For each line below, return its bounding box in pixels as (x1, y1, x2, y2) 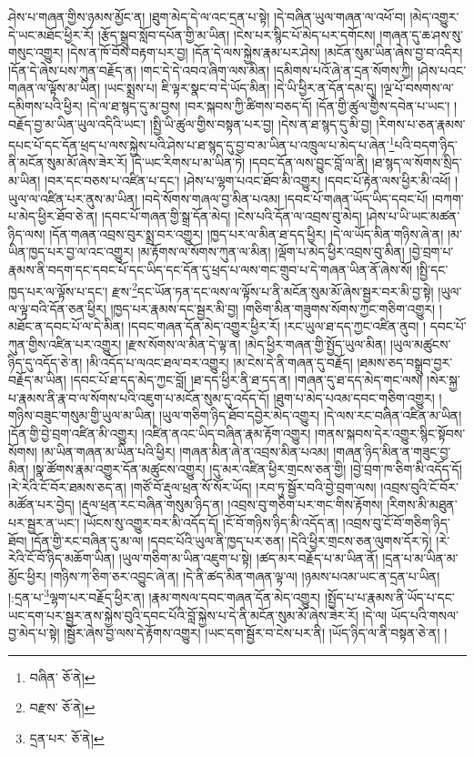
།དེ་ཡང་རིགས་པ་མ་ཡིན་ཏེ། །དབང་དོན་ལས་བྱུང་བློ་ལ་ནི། (131, 153, 368, 172)
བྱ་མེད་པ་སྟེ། (8, 623, 60, 642)
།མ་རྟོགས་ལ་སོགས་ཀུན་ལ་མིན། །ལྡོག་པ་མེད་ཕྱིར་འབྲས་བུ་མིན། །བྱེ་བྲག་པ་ (137, 242, 454, 261)
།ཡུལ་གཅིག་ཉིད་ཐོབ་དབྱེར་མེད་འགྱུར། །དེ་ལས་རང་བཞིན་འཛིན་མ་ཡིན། (158, 406, 462, 425)
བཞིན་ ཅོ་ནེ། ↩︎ (29, 667, 96, 686)
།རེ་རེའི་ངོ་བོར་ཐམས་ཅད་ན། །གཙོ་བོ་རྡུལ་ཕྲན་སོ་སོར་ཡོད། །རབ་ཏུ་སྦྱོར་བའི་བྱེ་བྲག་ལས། (8, 477, 377, 496)
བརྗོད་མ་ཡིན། (8, 370, 66, 389)
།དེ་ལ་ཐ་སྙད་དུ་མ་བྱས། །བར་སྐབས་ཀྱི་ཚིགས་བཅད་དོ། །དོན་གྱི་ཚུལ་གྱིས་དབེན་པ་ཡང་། (86, 96, 450, 115)
